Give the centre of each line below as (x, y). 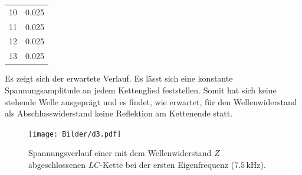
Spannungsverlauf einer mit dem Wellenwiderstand (120, 153)
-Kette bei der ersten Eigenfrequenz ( (167, 164)
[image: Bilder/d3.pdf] (75, 134)
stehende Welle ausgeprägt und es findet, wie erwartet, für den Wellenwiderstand (151, 101)
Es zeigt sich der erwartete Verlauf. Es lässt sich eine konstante (119, 78)
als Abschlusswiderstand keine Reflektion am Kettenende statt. (119, 113)
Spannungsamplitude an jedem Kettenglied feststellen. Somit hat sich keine (141, 90)
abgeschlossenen (57, 164)
